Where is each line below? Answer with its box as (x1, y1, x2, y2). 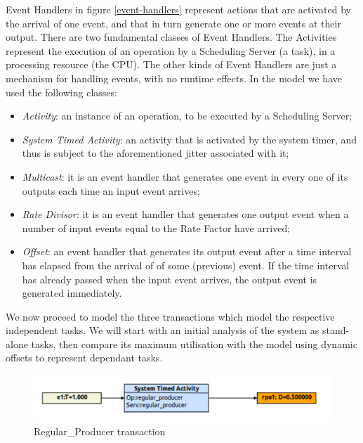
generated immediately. (22, 285, 122, 300)
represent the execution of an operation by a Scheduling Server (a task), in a (6, 43, 336, 58)
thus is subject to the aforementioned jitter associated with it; (22, 146, 289, 160)
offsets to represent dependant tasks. (6, 350, 163, 365)
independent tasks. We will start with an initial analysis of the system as (6, 323, 319, 338)
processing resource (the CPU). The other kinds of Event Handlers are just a (6, 57, 337, 72)
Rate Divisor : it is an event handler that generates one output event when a (22, 207, 349, 222)
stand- (322, 323, 350, 338)
